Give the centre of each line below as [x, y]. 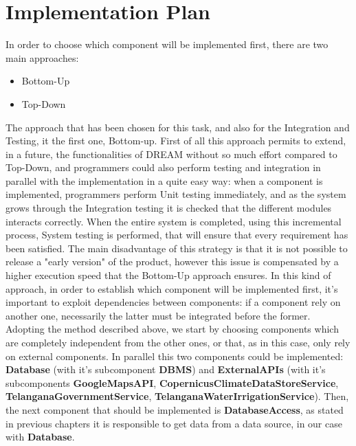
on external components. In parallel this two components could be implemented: [175, 356]
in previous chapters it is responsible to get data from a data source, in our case [174, 423]
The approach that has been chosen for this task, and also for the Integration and [178, 127]
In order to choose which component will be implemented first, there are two [167, 44]
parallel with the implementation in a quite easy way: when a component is [164, 180]
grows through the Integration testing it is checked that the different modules [169, 208]
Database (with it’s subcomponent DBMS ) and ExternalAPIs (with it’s [166, 369]
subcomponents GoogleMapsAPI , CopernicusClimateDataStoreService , [172, 382]
